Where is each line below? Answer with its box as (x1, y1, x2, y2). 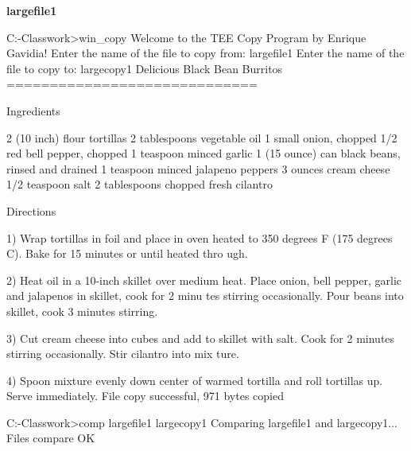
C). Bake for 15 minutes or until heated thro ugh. (6, 245, 248, 262)
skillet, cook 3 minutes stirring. (6, 302, 158, 319)
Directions (6, 202, 56, 219)
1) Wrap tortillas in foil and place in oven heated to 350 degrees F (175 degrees (6, 229, 393, 246)
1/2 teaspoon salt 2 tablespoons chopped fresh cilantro (6, 176, 273, 192)
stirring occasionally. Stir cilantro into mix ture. (6, 345, 239, 362)
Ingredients (6, 102, 60, 119)
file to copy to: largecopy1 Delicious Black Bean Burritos (6, 60, 283, 76)
